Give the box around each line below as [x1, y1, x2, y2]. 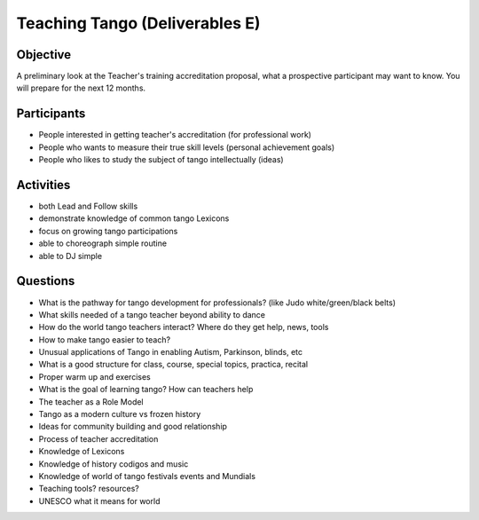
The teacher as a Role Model [38, 396, 144, 407]
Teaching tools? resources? [38, 484, 139, 494]
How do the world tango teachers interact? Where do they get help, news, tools [38, 322, 329, 333]
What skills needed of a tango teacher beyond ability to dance [38, 309, 266, 319]
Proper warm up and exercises [38, 371, 151, 382]
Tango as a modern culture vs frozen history [38, 409, 201, 420]
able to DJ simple [38, 250, 102, 261]
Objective [16, 47, 72, 62]
